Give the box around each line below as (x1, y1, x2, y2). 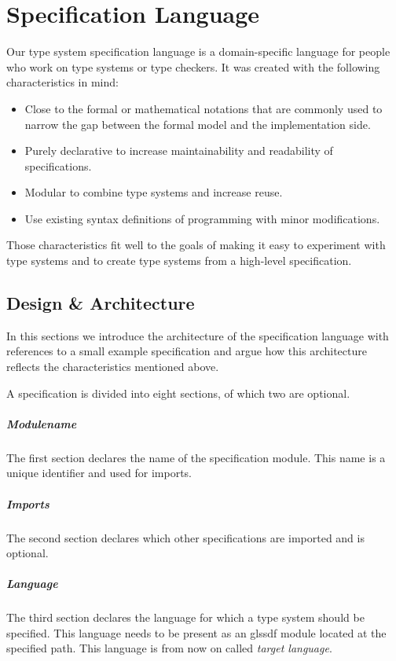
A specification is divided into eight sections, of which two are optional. (6, 384, 350, 401)
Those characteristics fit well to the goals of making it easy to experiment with (6, 237, 386, 253)
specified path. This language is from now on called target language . (6, 640, 332, 656)
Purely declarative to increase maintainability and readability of (24, 142, 333, 159)
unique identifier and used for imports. (6, 465, 192, 481)
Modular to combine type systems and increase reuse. (24, 184, 283, 200)
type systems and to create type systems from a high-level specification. (6, 252, 352, 269)
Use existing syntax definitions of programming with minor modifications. (24, 210, 380, 226)
